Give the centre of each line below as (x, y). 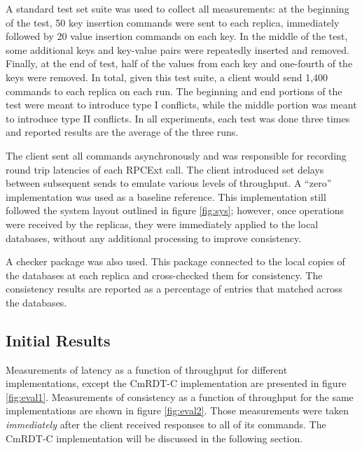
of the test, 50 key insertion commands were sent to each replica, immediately (173, 22)
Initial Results (58, 340)
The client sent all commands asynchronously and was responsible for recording (176, 155)
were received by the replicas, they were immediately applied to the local (162, 224)
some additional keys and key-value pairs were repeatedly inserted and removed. (177, 49)
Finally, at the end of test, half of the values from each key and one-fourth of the (179, 63)
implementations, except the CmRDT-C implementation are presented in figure (176, 383)
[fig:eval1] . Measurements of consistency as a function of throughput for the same (180, 396)
